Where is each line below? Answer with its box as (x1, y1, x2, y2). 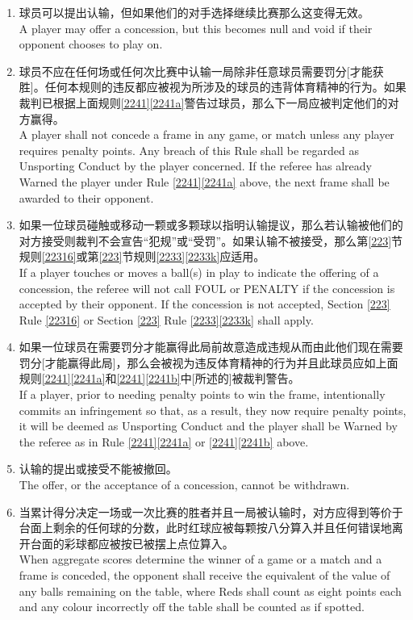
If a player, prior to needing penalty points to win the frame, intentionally (19, 386, 386, 403)
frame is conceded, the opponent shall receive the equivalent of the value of (19, 567, 390, 583)
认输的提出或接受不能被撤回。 (19, 460, 177, 477)
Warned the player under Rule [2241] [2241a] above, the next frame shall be (19, 173, 390, 190)
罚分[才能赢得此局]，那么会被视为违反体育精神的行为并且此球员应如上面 (19, 354, 398, 371)
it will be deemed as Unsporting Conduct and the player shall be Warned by (19, 417, 398, 434)
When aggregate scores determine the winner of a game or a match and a (19, 551, 382, 568)
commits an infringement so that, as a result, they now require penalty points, (19, 401, 407, 418)
